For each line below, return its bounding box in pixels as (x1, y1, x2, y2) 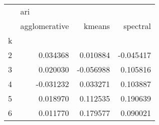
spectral (123, 20, 151, 31)
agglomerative (20, 20, 69, 31)
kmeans (84, 20, 110, 31)
